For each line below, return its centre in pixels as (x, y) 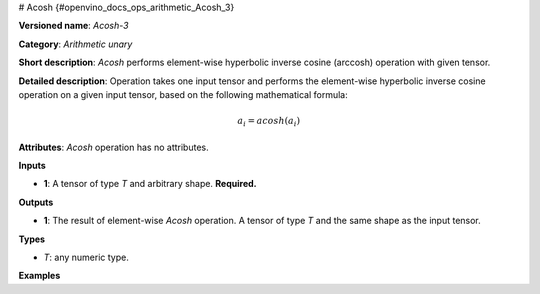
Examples (39, 276)
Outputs (36, 202)
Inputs (32, 166)
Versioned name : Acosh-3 (73, 26)
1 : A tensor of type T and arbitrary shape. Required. (150, 184)
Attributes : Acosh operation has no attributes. (113, 147)
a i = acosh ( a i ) (268, 122)
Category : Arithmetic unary (75, 44)
